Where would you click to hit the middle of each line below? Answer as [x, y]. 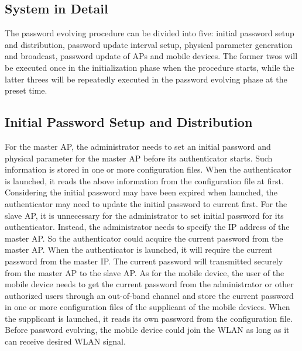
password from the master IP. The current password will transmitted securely [144, 261]
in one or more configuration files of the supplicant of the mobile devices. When [147, 307]
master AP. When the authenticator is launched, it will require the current [139, 250]
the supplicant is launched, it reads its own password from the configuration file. [149, 318]
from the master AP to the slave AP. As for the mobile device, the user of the [145, 272]
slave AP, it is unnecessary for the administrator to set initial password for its [144, 215]
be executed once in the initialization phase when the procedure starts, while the [150, 67]
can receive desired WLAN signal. [65, 341]
